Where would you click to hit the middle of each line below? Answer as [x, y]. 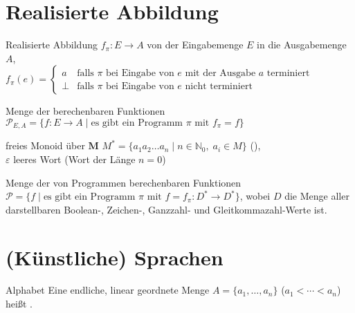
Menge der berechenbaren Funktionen [85, 111]
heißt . [19, 304]
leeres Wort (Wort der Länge [74, 159]
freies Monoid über [45, 145]
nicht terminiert [219, 86]
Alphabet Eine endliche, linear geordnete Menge [108, 290]
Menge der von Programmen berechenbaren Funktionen [124, 182]
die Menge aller [317, 196]
